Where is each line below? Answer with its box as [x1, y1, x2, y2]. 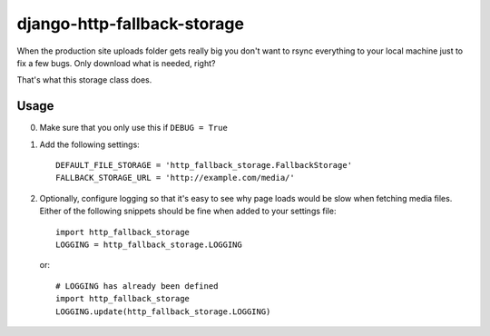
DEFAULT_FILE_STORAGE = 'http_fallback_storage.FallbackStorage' [55, 160, 353, 171]
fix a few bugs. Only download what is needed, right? [16, 57, 216, 68]
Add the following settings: [39, 139, 140, 150]
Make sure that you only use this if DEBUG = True [39, 123, 229, 133]
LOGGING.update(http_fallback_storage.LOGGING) [55, 306, 271, 317]
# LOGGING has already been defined [55, 281, 219, 291]
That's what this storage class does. [16, 74, 152, 85]
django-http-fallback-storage [16, 14, 245, 34]
